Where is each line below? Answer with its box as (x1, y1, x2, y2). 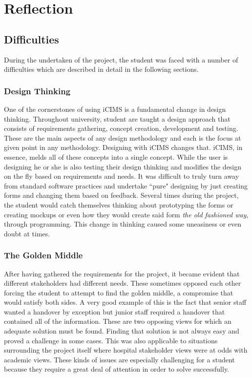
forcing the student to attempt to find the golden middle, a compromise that (4, 287, 233, 297)
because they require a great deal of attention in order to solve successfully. (4, 364, 230, 374)
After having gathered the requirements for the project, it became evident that (4, 268, 240, 278)
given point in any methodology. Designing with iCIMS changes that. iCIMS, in (4, 142, 243, 152)
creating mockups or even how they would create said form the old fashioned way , (4, 209, 249, 219)
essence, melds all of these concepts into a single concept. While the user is (4, 151, 228, 162)
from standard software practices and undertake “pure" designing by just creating (4, 180, 248, 190)
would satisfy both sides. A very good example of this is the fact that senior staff (4, 297, 247, 307)
